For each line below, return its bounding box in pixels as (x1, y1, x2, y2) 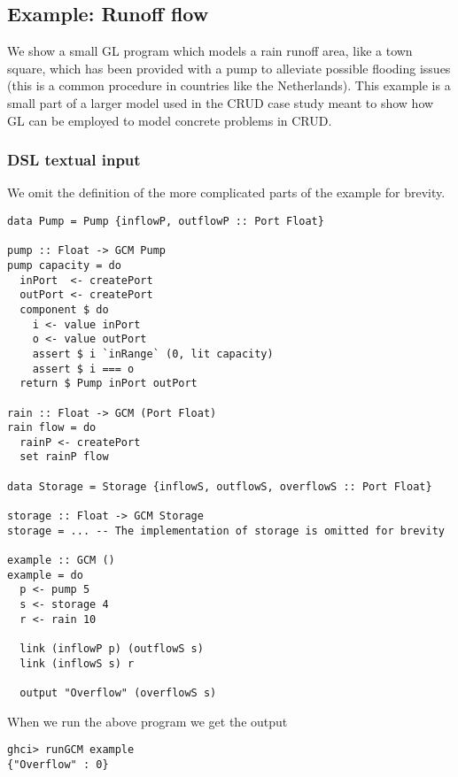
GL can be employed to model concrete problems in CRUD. (7, 111, 332, 129)
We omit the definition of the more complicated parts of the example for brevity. (7, 183, 446, 202)
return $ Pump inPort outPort (19, 377, 198, 390)
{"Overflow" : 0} (7, 758, 109, 771)
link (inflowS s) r (19, 657, 135, 670)
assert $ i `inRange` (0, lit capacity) (32, 347, 274, 360)
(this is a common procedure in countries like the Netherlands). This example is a (7, 76, 451, 95)
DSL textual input (7, 149, 141, 171)
